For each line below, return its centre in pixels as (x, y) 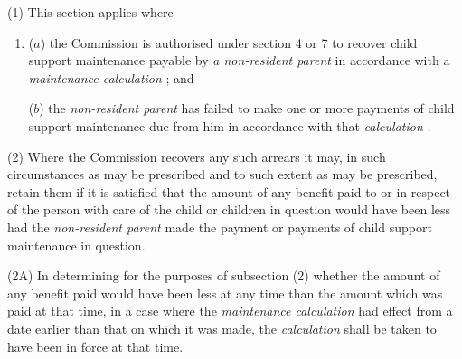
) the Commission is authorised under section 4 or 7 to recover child (229, 42)
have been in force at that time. (95, 346)
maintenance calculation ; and (111, 77)
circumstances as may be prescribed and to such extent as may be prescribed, (222, 174)
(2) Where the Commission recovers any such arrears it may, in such (197, 156)
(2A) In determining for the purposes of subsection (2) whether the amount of (224, 275)
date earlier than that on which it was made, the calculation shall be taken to (222, 328)
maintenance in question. (76, 245)
